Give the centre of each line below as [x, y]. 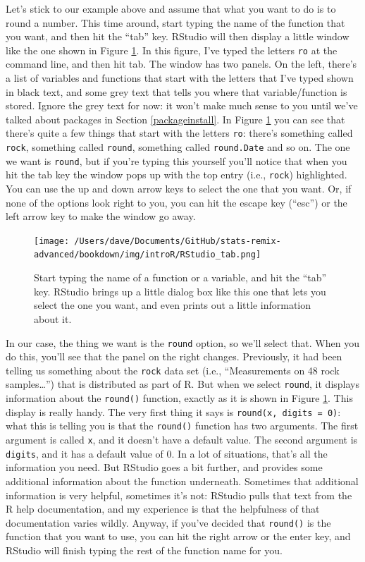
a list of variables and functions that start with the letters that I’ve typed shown [180, 78]
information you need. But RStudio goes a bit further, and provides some [164, 467]
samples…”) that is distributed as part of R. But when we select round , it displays [183, 384]
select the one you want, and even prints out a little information [173, 305]
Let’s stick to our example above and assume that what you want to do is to [171, 8]
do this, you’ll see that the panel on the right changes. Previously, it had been [174, 356]
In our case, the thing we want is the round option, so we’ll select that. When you [182, 342]
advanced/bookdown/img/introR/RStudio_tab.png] [148, 255]
